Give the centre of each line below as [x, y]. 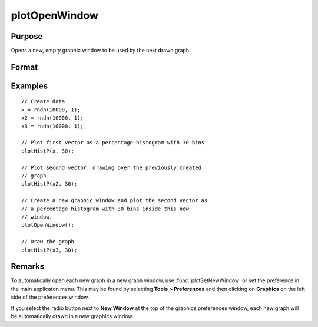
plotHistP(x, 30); [48, 151]
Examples [29, 86]
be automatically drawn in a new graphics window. [72, 316]
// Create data [43, 101]
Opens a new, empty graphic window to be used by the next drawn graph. [101, 51]
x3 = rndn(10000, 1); [52, 126]
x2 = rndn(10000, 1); [52, 118]
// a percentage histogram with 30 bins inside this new [105, 209]
